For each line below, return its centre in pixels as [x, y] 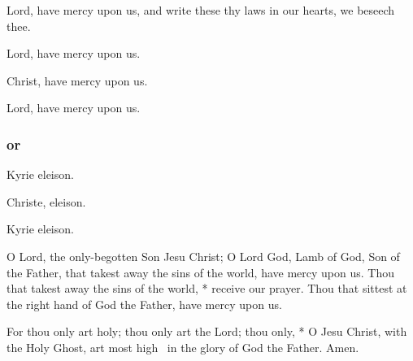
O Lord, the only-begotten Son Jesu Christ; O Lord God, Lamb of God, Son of [203, 256]
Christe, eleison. [46, 201]
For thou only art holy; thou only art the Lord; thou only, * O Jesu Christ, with [207, 331]
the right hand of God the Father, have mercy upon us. [144, 304]
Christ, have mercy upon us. [77, 80]
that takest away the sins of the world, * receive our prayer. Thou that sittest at [207, 288]
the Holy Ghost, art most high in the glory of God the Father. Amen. [183, 347]
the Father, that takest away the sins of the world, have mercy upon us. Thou [200, 272]
